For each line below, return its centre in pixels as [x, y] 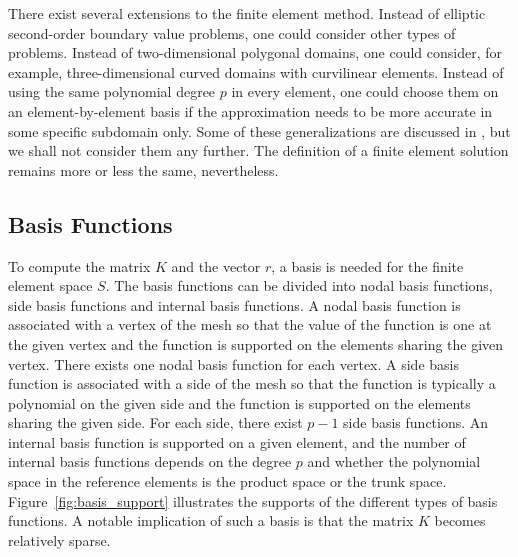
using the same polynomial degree [112, 91]
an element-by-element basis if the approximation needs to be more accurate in [250, 110]
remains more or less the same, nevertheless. [143, 169]
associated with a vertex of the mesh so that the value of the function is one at [250, 324]
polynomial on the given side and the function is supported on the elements [239, 402]
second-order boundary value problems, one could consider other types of [232, 32]
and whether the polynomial [394, 461]
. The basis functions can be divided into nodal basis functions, [299, 285]
